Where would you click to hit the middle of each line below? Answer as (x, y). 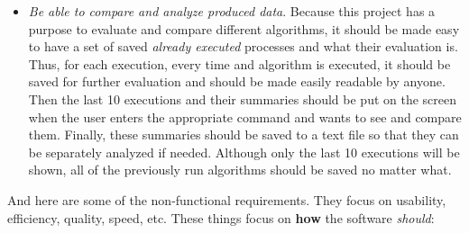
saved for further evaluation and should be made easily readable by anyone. (237, 81)
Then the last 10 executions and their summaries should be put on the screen (243, 99)
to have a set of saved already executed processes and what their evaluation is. (243, 46)
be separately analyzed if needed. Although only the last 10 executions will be (244, 152)
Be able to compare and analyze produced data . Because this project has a (232, 11)
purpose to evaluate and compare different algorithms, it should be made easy (244, 28)
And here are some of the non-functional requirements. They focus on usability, (227, 199)
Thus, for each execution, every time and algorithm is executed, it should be (239, 63)
